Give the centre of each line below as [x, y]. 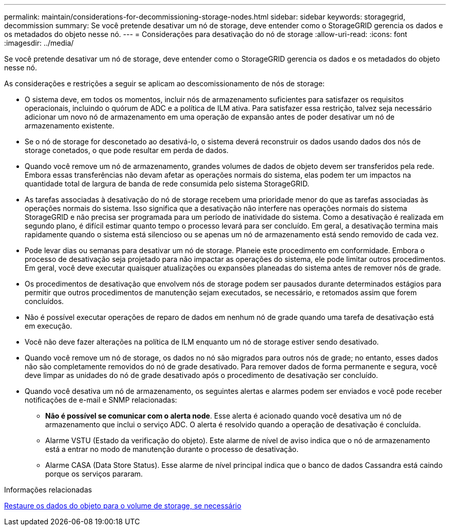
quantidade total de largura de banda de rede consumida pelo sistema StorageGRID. [167, 184]
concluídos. [44, 301]
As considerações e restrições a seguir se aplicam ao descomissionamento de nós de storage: [164, 83]
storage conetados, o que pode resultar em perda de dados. [127, 150]
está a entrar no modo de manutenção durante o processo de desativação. [172, 449]
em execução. [49, 326]
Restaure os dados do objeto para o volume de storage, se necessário [123, 506]
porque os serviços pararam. [94, 474]
